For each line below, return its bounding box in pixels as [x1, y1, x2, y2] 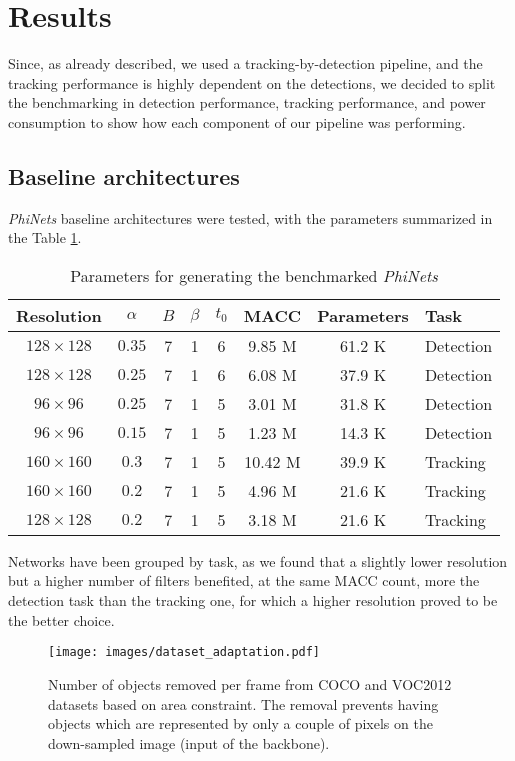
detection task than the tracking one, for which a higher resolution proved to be [8, 590, 498, 611]
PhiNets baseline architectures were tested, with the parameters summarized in [8, 207, 493, 228]
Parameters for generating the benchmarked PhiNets [70, 263, 438, 287]
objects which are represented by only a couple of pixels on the [48, 713, 433, 734]
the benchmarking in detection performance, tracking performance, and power [8, 92, 486, 113]
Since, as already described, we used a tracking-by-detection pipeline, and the [8, 53, 483, 74]
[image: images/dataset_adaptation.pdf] [48, 645, 321, 660]
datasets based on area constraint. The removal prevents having [48, 693, 439, 714]
